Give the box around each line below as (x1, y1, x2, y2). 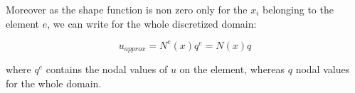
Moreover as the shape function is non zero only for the (6, 2, 248, 16)
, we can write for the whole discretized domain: (47, 16, 257, 31)
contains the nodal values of (46, 62, 168, 77)
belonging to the (263, 2, 334, 16)
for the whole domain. (6, 75, 102, 90)
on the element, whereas (179, 62, 285, 77)
